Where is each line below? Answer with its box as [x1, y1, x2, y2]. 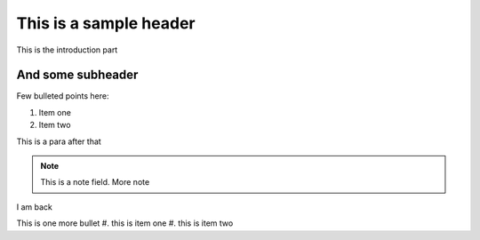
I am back [16, 201, 53, 212]
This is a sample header [16, 13, 196, 33]
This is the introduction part [16, 44, 118, 55]
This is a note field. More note [40, 177, 150, 188]
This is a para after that [16, 136, 101, 147]
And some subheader [16, 68, 139, 83]
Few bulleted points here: [16, 91, 109, 101]
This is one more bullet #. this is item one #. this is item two [16, 218, 234, 228]
